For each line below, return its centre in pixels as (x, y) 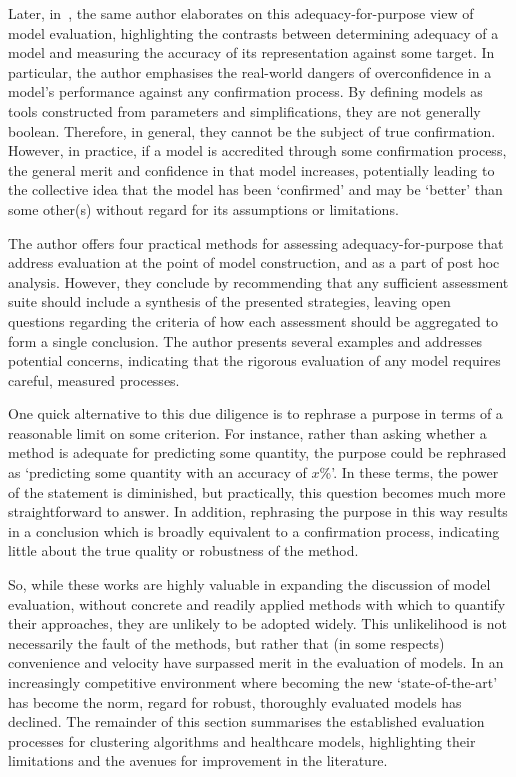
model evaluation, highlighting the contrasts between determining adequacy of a (253, 32)
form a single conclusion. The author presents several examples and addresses (245, 340)
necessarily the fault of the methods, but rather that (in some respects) (226, 642)
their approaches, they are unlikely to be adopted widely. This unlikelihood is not (257, 623)
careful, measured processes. (94, 379)
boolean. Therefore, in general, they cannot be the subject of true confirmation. (252, 130)
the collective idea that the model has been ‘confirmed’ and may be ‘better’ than (255, 189)
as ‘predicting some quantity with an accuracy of (157, 472)
